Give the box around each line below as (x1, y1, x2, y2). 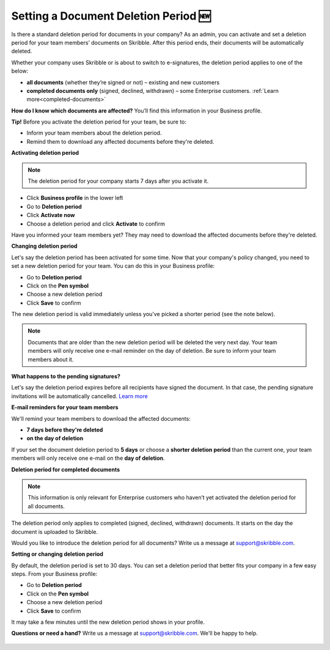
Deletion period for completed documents (11, 465, 120, 473)
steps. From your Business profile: (11, 571, 98, 578)
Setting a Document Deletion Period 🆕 (11, 9, 211, 23)
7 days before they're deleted (26, 426, 103, 434)
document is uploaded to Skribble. (11, 528, 98, 535)
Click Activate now (26, 212, 75, 219)
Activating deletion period (11, 149, 79, 157)
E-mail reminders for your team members (11, 404, 119, 411)
